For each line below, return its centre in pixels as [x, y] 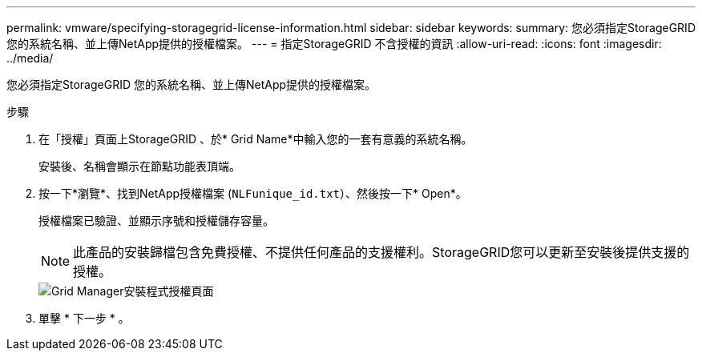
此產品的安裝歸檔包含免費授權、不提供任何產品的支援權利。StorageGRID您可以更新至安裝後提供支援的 [381, 252]
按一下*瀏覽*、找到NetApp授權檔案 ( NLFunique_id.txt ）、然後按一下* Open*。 [253, 193]
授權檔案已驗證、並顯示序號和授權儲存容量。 [156, 221]
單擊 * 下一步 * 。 [84, 318]
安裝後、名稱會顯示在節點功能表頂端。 [139, 166]
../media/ [30, 58]
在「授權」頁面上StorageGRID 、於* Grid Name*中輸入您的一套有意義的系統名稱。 [256, 139]
